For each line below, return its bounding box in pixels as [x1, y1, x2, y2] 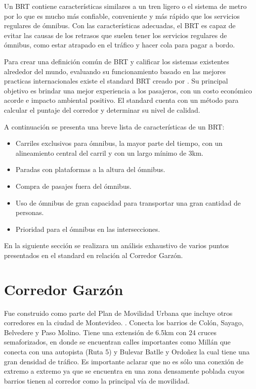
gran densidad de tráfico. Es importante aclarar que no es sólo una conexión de [4, 356, 244, 366]
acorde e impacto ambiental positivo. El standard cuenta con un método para [4, 95, 239, 105]
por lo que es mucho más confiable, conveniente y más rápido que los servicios [4, 10, 240, 21]
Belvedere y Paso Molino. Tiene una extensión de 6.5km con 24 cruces [4, 327, 216, 337]
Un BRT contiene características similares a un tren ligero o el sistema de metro [4, 1, 247, 11]
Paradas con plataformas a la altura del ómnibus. [15, 164, 166, 174]
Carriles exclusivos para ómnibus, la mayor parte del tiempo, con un [15, 138, 223, 148]
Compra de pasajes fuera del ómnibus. [15, 180, 131, 191]
